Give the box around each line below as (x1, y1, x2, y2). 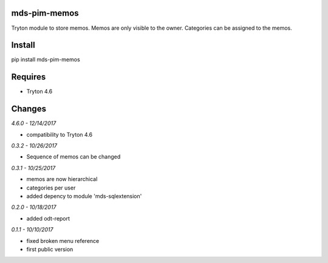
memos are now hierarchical (26, 176, 98, 183)
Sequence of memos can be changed (26, 153, 121, 160)
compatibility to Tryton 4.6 (26, 131, 93, 138)
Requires (11, 72, 46, 82)
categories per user (26, 184, 76, 191)
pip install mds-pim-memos (11, 56, 80, 63)
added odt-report (26, 214, 70, 222)
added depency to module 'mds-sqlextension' (26, 192, 142, 200)
